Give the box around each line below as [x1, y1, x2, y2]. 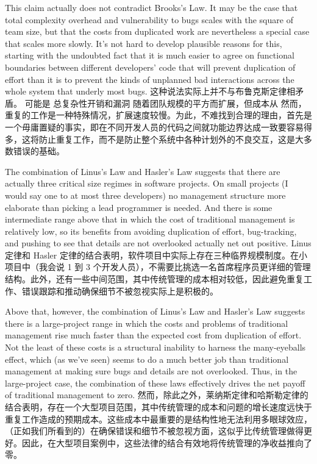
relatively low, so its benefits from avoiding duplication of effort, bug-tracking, [5, 224, 297, 237]
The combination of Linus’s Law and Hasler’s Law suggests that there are [5, 165, 280, 177]
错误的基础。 [13, 145, 65, 157]
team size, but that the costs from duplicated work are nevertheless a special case [5, 25, 310, 38]
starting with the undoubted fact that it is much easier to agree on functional [5, 49, 294, 62]
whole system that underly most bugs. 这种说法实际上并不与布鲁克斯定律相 [5, 85, 296, 98]
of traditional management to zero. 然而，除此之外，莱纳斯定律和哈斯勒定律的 [5, 388, 308, 401]
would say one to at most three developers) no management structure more [5, 188, 286, 201]
